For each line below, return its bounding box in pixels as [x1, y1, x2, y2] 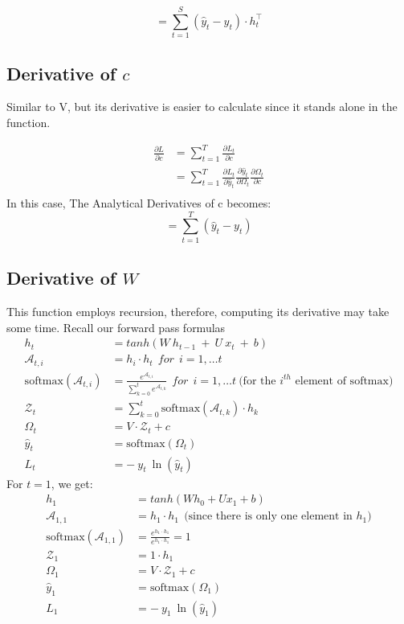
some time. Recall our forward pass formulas [6, 318, 226, 335]
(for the [239, 375, 276, 387]
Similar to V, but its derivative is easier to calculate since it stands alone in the [6, 98, 398, 115]
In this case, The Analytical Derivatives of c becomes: [6, 195, 271, 211]
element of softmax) [295, 375, 394, 387]
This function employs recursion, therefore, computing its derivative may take [6, 302, 390, 319]
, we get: [51, 474, 93, 491]
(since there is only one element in [184, 511, 353, 523]
